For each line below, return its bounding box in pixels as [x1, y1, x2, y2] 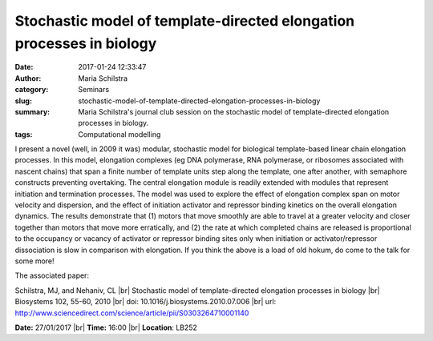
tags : [14, 129, 33, 139]
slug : [14, 96, 32, 106]
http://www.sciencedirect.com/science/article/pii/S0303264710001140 [14, 308, 249, 318]
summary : [14, 106, 51, 116]
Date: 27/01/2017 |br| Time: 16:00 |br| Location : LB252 [14, 323, 198, 332]
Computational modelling [78, 129, 161, 139]
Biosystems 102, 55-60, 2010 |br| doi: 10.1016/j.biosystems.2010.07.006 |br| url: [14, 297, 277, 307]
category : [14, 85, 49, 94]
